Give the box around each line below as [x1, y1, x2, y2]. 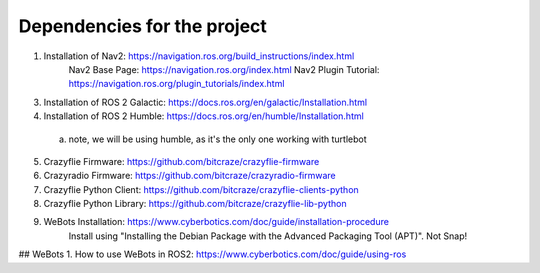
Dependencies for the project [18, 15, 267, 37]
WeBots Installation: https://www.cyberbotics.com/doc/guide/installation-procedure [43, 216, 390, 228]
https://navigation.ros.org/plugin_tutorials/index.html [68, 78, 285, 90]
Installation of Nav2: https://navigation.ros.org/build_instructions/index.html [43, 50, 355, 62]
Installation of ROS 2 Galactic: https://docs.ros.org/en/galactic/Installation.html [43, 96, 368, 108]
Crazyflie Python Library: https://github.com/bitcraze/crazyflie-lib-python [43, 198, 347, 210]
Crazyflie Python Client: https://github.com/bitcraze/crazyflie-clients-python [43, 183, 359, 195]
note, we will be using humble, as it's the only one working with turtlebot [68, 133, 367, 145]
